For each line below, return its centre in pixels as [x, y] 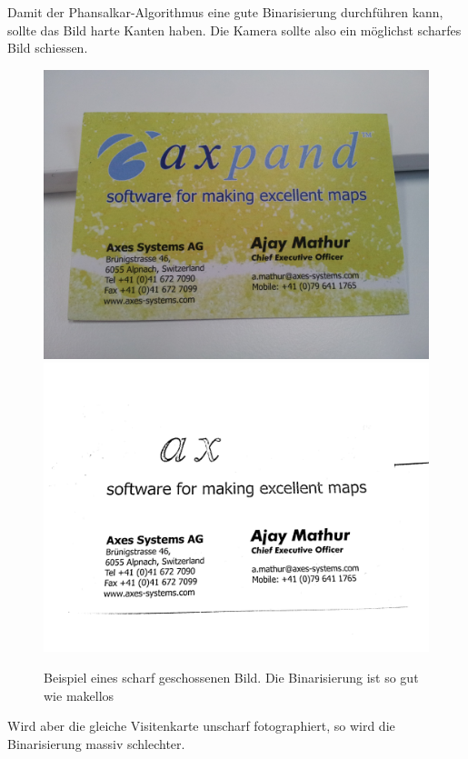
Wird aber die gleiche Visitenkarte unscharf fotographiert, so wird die [201, 726]
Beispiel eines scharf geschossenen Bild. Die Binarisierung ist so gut [231, 677]
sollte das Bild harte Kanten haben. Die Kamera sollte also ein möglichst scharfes [234, 30]
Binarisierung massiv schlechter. [96, 743]
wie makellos [79, 695]
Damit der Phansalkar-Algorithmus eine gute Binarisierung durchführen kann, [225, 12]
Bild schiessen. [48, 48]
